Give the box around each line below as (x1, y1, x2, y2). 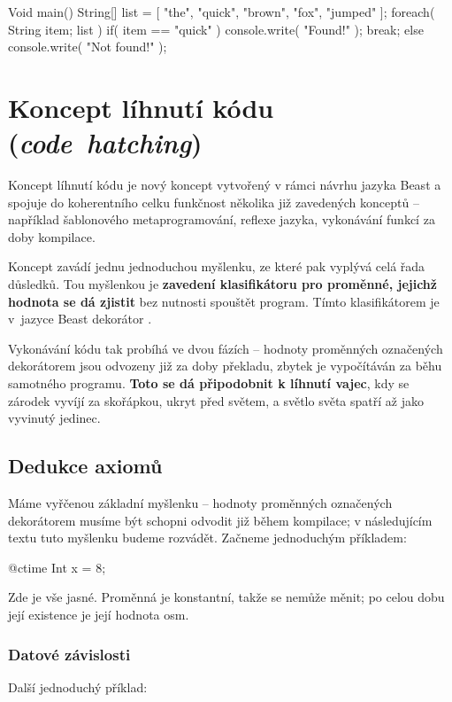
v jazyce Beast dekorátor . (8, 309, 152, 328)
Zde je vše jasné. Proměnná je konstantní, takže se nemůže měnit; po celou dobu (8, 588, 445, 606)
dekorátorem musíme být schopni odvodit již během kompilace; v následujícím (8, 511, 433, 529)
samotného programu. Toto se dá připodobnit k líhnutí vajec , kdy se (8, 374, 410, 393)
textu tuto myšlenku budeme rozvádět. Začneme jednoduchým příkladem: (8, 528, 407, 547)
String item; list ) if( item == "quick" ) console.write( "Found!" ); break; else (8, 19, 424, 38)
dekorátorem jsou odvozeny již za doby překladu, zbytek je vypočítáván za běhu (8, 356, 442, 375)
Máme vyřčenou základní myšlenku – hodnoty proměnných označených (8, 494, 393, 512)
